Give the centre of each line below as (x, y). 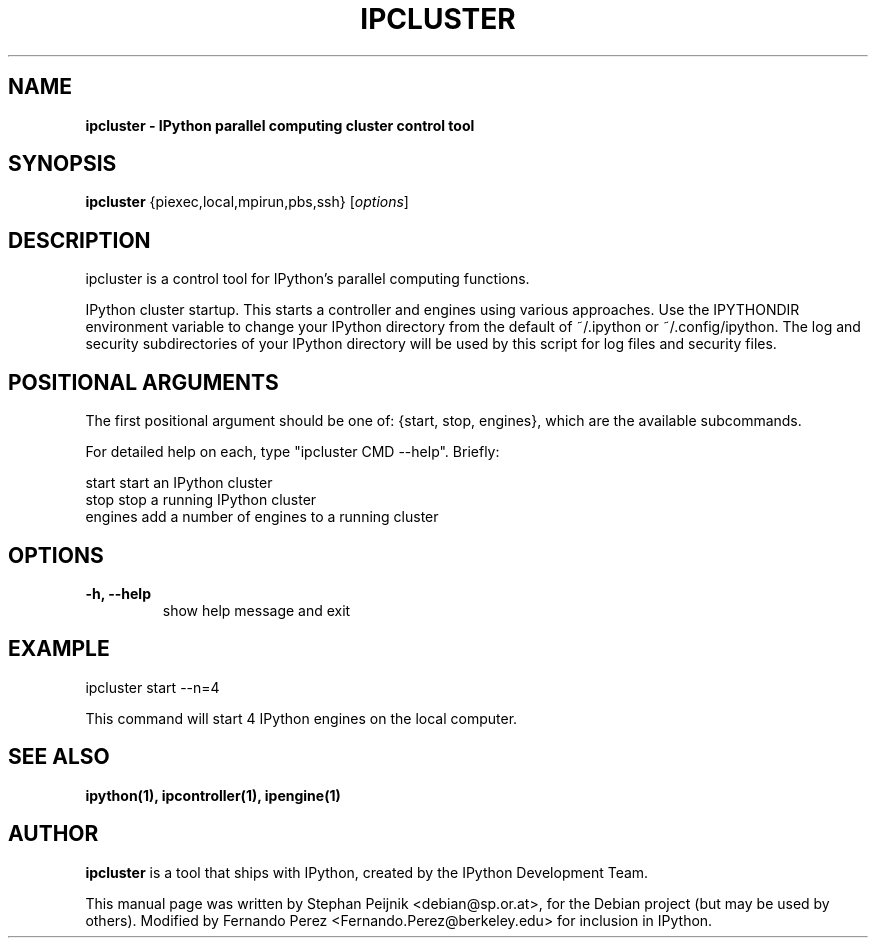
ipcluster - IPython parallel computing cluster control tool (280, 125)
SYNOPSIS (62, 164)
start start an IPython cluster (179, 483)
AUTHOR (53, 834)
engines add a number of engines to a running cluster (262, 517)
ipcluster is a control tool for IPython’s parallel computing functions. (307, 279)
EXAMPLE (59, 649)
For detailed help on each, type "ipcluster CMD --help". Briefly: (292, 452)
